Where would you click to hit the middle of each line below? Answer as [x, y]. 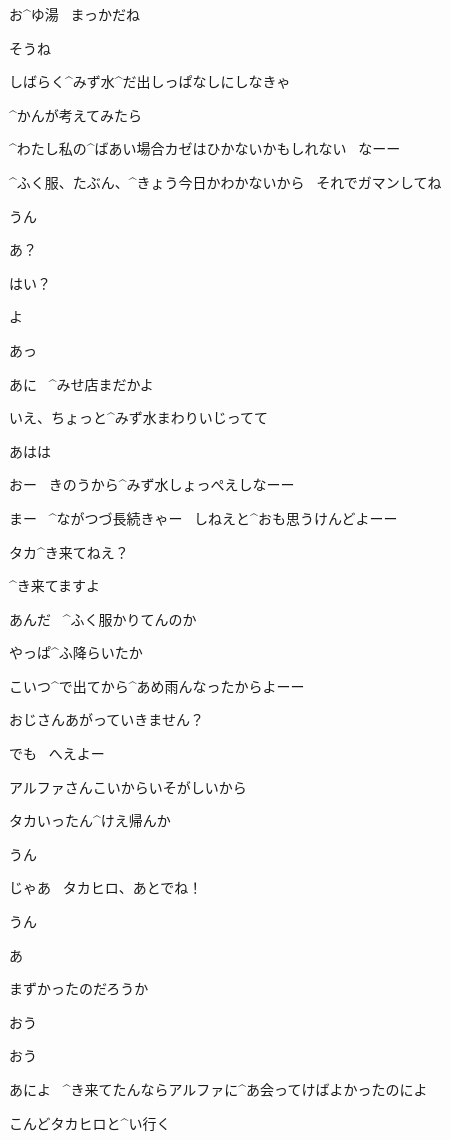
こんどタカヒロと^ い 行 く [90, 1122]
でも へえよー [57, 753]
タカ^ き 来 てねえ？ [69, 551]
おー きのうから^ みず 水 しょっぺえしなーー [152, 484]
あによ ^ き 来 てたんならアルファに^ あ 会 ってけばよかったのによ [218, 1089]
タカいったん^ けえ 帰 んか [90, 820]
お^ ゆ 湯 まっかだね [74, 14]
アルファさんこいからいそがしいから [128, 786]
